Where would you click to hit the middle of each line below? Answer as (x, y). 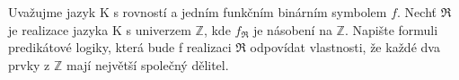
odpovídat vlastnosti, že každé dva (345, 47)
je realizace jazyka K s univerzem (100, 29)
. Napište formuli (391, 29)
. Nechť (417, 12)
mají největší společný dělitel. (148, 64)
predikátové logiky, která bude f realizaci (120, 47)
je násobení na (292, 29)
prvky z (29, 64)
